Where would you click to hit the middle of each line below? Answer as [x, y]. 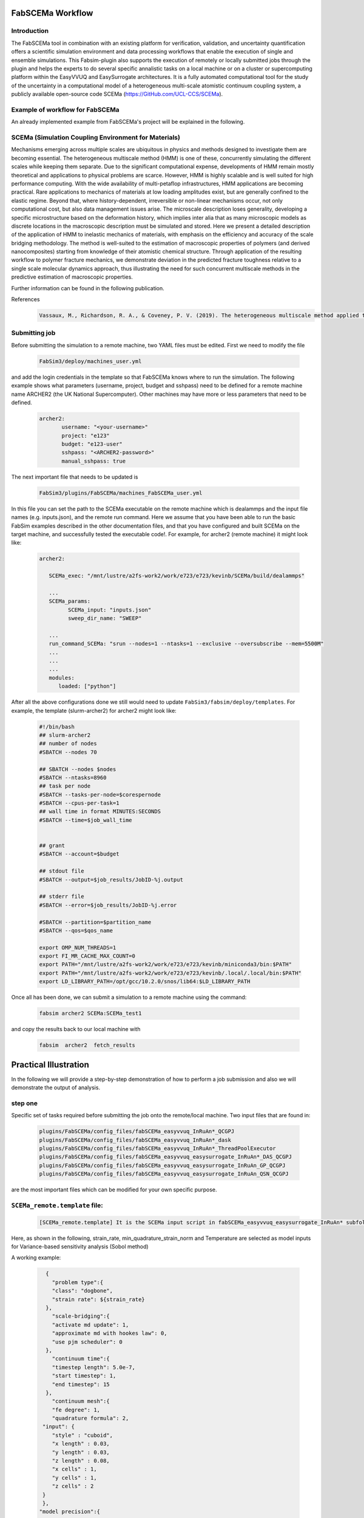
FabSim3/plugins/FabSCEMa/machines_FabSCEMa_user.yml [121, 493]
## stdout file [62, 871]
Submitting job [33, 333]
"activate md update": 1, [90, 1325]
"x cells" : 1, [74, 1469]
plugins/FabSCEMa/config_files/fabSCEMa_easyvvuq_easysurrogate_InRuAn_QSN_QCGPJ [164, 1174]
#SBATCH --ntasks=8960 [73, 778]
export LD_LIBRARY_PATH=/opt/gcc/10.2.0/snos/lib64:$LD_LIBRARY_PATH [145, 982]
